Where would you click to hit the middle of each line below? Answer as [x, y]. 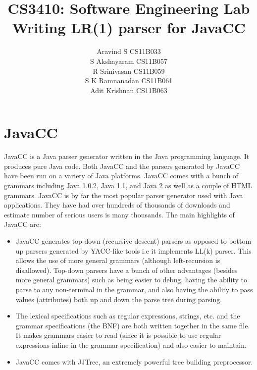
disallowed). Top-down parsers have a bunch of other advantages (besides [127, 270]
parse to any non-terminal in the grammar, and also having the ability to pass [134, 289]
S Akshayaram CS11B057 [129, 61]
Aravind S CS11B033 [129, 51]
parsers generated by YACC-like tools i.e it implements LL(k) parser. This [139, 250]
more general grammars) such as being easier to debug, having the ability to [131, 280]
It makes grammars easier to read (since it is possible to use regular [118, 335]
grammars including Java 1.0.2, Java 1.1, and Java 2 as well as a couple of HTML [128, 185]
